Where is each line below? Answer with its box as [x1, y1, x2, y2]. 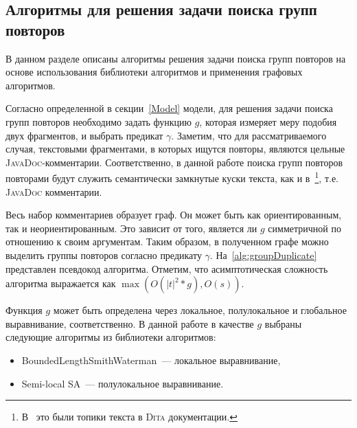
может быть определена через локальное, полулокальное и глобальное [53, 303, 347, 317]
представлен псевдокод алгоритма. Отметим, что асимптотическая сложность [5, 261, 328, 275]
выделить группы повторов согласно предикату [5, 247, 202, 262]
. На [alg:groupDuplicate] [209, 247, 317, 262]
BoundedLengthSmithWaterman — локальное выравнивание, [21, 352, 281, 367]
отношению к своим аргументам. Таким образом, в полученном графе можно [5, 234, 329, 249]
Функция [5, 303, 43, 317]
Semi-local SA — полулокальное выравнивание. [21, 376, 224, 390]
